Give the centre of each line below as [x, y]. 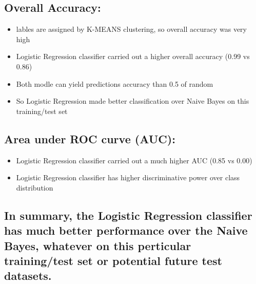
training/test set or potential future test [113, 260]
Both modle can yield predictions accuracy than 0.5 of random [115, 83]
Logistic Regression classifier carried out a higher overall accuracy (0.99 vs [133, 56]
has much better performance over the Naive [126, 230]
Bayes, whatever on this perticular [98, 245]
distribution [35, 187]
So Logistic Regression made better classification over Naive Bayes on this [133, 101]
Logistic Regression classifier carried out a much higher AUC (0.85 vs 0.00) [134, 160]
